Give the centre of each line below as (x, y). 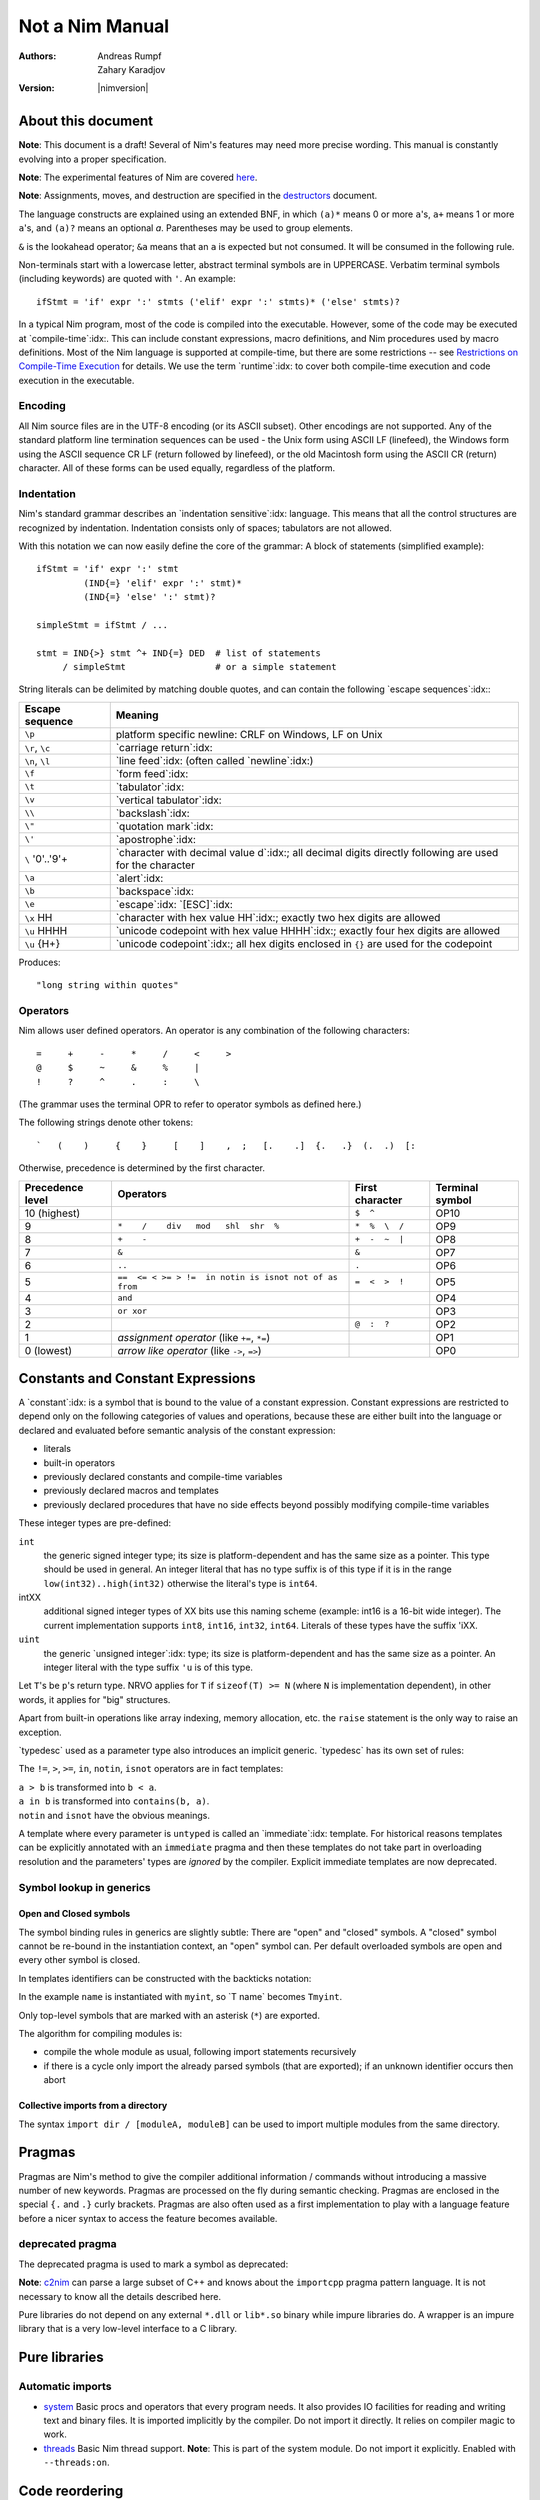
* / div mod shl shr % (198, 1226)
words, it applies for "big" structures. (94, 1699)
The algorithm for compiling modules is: (100, 2034)
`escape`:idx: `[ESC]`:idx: (174, 904)
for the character (155, 865)
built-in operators (79, 1462)
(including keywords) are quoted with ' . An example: (127, 279)
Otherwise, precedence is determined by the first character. (141, 1168)
